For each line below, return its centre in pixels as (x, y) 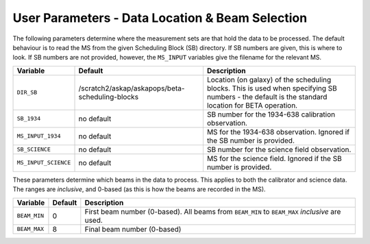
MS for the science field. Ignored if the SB (274, 158)
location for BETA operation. (252, 105)
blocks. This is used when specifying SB (272, 88)
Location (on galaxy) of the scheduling (269, 80)
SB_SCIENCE (34, 150)
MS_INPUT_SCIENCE (44, 163)
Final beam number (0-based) (133, 229)
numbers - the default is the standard (267, 97)
